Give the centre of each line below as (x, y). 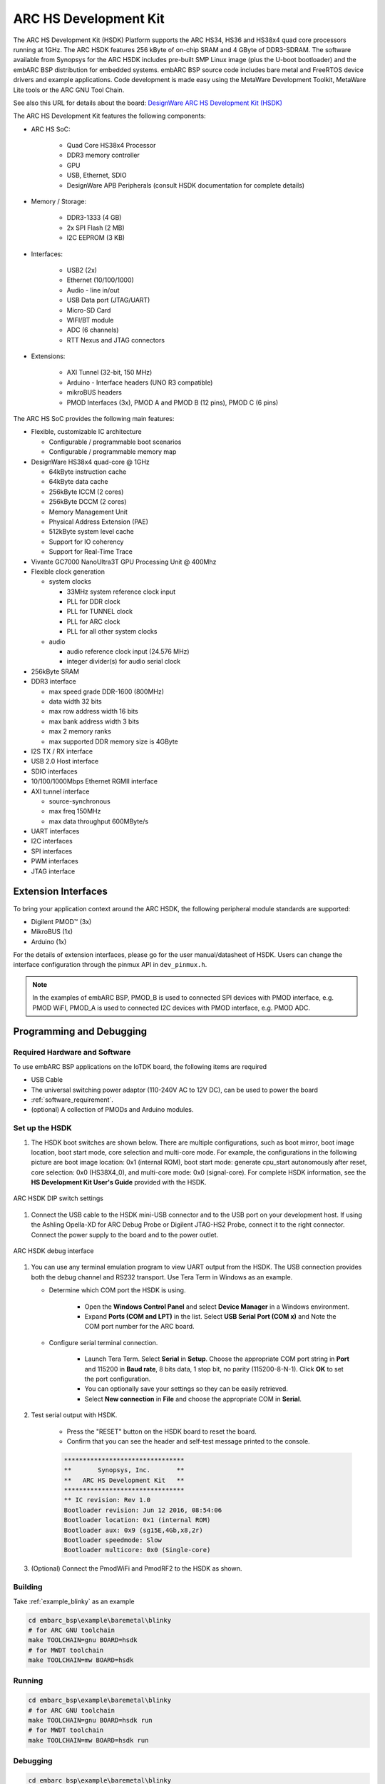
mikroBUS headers (94, 392)
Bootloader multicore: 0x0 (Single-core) (137, 1550)
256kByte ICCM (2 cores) (86, 492)
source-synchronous (79, 801)
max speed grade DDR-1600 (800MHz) (106, 691)
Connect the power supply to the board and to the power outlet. (125, 1235)
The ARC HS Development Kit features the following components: (109, 116)
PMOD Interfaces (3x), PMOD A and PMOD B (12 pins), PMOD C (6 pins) (173, 402)
